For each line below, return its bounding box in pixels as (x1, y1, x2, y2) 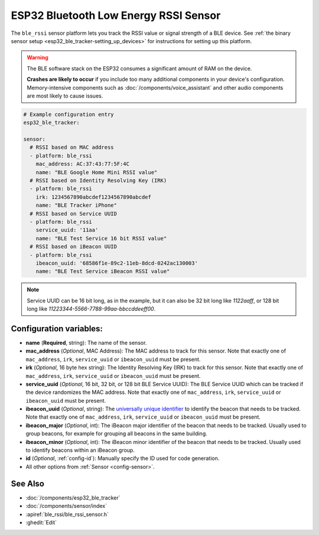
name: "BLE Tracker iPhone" (35, 202, 118, 209)
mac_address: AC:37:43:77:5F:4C (35, 161, 130, 168)
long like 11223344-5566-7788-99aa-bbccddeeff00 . (27, 305, 156, 312)
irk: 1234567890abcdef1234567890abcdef (35, 194, 152, 200)
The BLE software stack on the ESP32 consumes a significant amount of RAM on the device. (27, 65, 252, 72)
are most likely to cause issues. (27, 92, 103, 99)
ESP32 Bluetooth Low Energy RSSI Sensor (11, 9, 221, 22)
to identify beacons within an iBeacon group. (25, 446, 135, 454)
